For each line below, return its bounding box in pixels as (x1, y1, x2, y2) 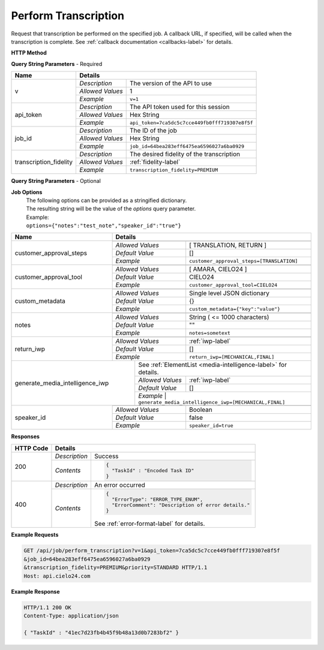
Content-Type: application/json (23, 612, 119, 619)
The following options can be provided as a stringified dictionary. (26, 197, 187, 204)
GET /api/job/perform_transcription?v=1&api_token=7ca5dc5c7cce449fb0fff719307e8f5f (23, 547, 280, 554)
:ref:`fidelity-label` (129, 158, 181, 166)
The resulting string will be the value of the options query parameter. (26, 205, 196, 212)
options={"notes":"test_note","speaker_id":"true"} (26, 222, 182, 229)
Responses (11, 433, 40, 440)
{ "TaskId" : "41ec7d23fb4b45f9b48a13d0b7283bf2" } (23, 629, 179, 636)
